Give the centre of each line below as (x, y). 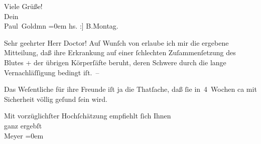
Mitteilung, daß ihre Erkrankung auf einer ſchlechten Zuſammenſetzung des (120, 52)
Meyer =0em (24, 135)
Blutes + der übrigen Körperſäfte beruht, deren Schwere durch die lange (115, 62)
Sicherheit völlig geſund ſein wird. (56, 99)
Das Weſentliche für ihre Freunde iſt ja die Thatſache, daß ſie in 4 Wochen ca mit (130, 89)
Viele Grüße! (23, 6)
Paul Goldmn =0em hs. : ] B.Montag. (61, 26)
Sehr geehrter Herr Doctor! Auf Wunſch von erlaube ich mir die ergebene (116, 42)
